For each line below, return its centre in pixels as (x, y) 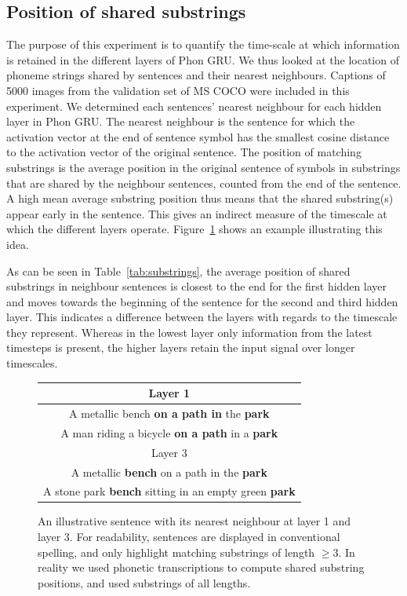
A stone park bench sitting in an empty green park (169, 491)
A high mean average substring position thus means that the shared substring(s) (200, 198)
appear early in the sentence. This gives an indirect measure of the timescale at (197, 213)
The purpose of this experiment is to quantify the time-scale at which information (203, 44)
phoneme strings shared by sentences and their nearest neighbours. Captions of (196, 75)
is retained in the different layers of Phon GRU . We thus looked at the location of (203, 59)
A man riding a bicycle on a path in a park (169, 432)
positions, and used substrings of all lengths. (144, 582)
